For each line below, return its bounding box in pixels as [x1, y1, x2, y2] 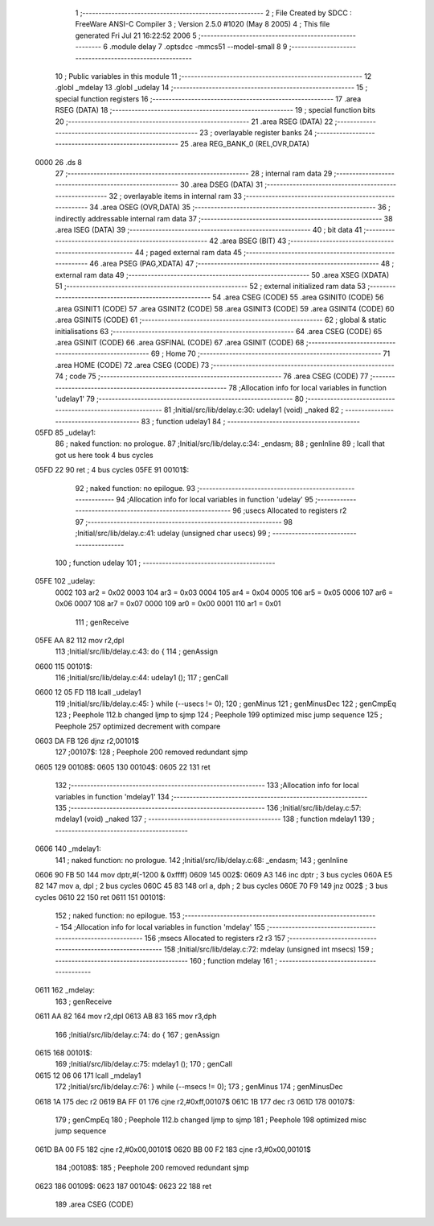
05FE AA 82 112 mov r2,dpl [35, 635, 125, 645]
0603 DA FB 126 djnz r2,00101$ [35, 737, 140, 746]
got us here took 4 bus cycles [55, 450, 154, 460]
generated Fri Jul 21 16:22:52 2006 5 [75, 31, 197, 40]
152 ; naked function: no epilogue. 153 [55, 910, 181, 921]
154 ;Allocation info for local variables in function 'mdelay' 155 [60, 922, 265, 931]
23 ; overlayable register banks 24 [199, 127, 313, 137]
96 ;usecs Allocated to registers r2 [232, 506, 347, 515]
